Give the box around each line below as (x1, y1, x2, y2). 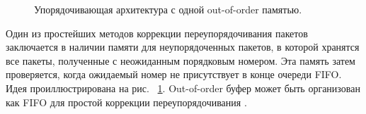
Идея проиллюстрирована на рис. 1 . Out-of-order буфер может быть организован (6, 80, 360, 95)
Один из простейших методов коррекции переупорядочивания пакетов (6, 25, 308, 40)
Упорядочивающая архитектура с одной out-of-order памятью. (34, 2, 302, 16)
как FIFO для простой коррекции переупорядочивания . (6, 94, 247, 109)
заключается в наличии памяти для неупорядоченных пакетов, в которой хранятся (6, 39, 360, 54)
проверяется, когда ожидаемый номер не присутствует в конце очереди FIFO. (6, 67, 342, 82)
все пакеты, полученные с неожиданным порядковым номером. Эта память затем (6, 53, 355, 68)
